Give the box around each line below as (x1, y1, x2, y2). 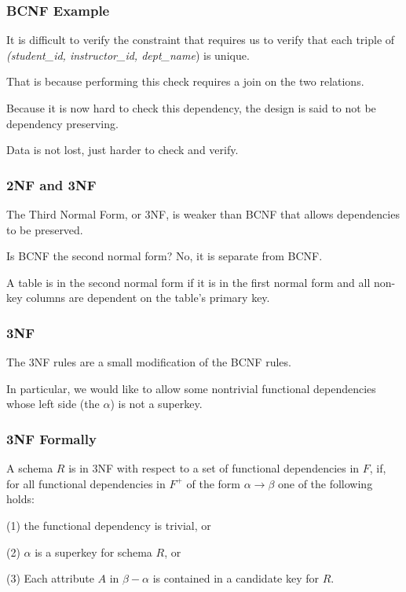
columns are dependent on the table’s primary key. (26, 289, 270, 306)
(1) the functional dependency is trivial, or (6, 517, 211, 533)
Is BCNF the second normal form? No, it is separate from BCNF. (6, 248, 323, 264)
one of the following (277, 475, 373, 491)
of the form (186, 475, 241, 491)
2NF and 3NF (6, 175, 97, 194)
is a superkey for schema (35, 543, 152, 560)
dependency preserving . (6, 115, 119, 131)
